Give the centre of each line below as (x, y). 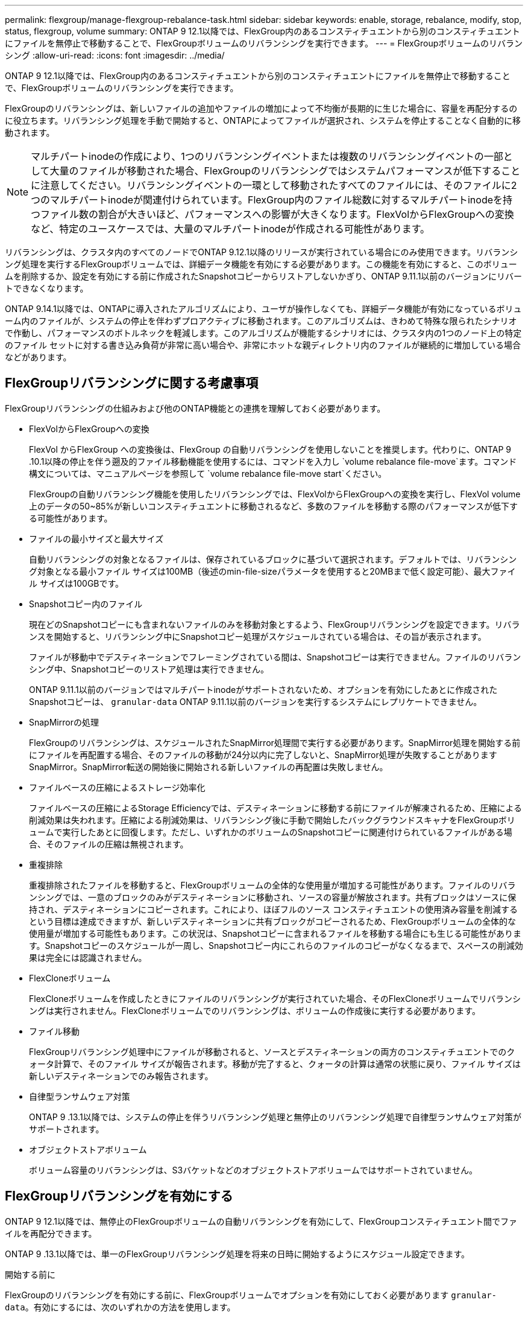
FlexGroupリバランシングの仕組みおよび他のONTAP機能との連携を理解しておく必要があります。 (195, 408)
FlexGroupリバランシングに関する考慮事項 (132, 383)
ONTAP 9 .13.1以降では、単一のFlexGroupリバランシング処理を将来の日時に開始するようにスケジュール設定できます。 (237, 1254)
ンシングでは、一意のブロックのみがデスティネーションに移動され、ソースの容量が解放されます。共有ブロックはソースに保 (273, 897)
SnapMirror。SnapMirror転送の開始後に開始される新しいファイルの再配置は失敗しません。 (209, 767)
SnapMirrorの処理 (64, 722)
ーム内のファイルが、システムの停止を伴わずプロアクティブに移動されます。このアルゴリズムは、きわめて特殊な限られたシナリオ (261, 321)
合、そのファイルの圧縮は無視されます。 (109, 844)
